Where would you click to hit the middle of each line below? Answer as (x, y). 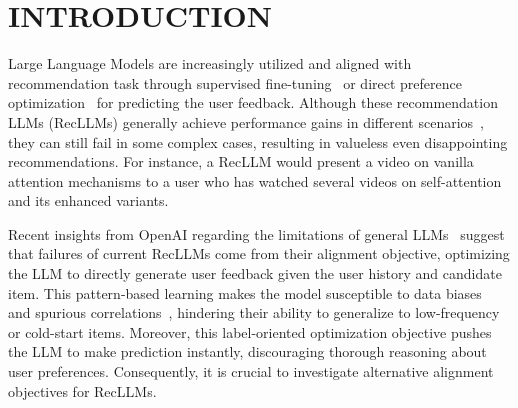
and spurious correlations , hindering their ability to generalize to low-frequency (254, 312)
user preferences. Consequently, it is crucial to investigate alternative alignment (251, 371)
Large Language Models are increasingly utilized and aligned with (210, 63)
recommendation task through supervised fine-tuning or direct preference (235, 82)
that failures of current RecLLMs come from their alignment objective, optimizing (259, 253)
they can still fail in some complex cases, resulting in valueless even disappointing (258, 141)
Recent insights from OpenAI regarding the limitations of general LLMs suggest (256, 233)
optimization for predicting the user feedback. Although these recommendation (253, 102)
